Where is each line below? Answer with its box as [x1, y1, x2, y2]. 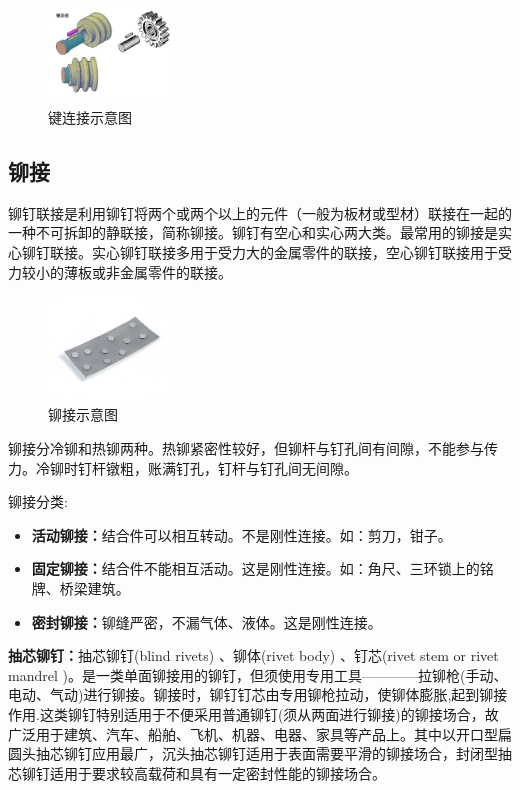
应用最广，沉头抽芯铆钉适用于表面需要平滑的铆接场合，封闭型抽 [91, 743, 512, 764]
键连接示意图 [48, 107, 132, 128]
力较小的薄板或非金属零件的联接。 [8, 261, 232, 282]
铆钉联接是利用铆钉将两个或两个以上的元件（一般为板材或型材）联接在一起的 [8, 202, 512, 223]
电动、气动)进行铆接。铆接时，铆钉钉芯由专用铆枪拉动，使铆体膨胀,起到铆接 [8, 684, 508, 705]
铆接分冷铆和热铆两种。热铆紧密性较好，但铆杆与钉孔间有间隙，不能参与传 [8, 438, 498, 459]
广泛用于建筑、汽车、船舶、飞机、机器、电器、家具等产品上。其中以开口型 [8, 723, 498, 744]
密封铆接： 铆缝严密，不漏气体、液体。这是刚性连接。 [31, 611, 382, 632]
